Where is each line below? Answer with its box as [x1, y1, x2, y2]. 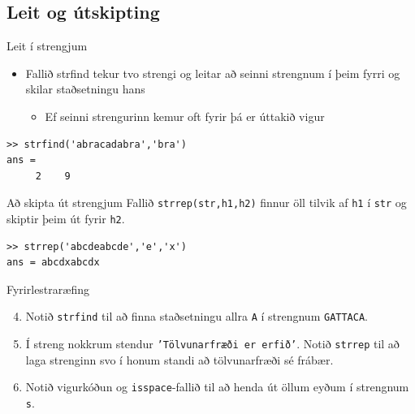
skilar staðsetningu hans [25, 80, 145, 97]
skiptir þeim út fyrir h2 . [6, 210, 125, 227]
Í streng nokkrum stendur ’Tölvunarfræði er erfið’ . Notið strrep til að [25, 335, 400, 352]
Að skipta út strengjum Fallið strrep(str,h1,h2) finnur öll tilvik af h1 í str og [6, 194, 407, 211]
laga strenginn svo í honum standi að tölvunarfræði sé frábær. [25, 351, 334, 368]
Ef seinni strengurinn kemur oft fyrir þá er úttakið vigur [45, 107, 325, 124]
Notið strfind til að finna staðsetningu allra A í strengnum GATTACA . [25, 308, 369, 325]
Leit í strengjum [6, 37, 88, 54]
